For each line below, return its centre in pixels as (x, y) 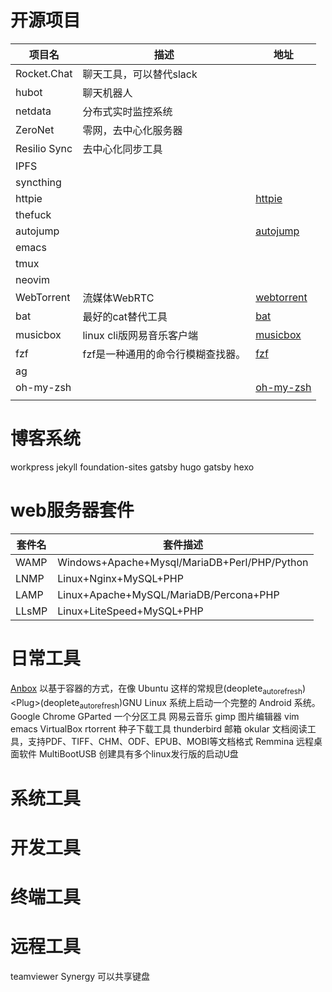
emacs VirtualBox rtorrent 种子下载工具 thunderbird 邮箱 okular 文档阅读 (159, 729)
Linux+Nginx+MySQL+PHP (120, 578)
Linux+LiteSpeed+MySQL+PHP (130, 611)
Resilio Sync (44, 148)
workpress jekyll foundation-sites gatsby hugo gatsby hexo (132, 467)
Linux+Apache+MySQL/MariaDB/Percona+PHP (168, 594)
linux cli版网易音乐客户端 (140, 335)
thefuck (33, 214)
